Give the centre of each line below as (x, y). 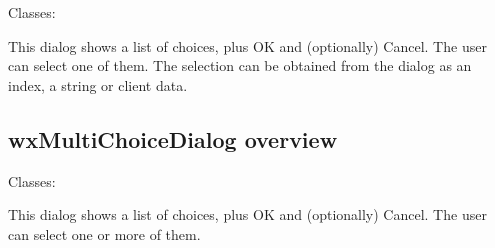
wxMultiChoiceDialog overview (173, 138)
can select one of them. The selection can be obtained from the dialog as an (240, 65)
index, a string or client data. (98, 84)
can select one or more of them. (104, 233)
